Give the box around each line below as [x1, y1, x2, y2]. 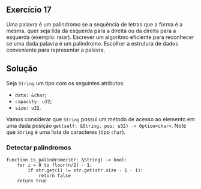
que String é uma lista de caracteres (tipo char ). [6, 128, 126, 136]
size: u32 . [14, 104, 41, 111]
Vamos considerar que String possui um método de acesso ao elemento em [6, 115, 195, 122]
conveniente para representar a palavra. [6, 46, 106, 53]
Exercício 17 [6, 5, 52, 15]
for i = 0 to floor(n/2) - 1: [17, 162, 93, 168]
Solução [6, 64, 38, 74]
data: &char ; [14, 91, 47, 98]
